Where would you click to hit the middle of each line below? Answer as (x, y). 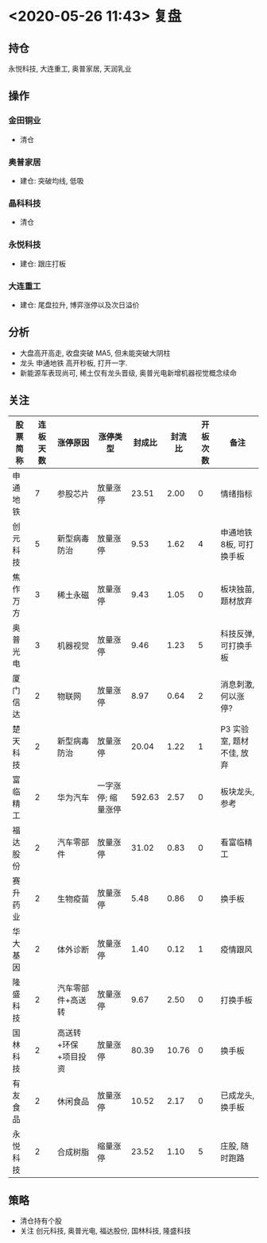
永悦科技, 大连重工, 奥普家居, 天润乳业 (70, 69)
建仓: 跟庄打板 (43, 264)
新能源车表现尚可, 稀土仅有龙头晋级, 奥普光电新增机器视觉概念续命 (128, 373)
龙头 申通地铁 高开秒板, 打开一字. (74, 363)
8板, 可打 (237, 544)
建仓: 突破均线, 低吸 (52, 180)
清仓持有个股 (41, 1221)
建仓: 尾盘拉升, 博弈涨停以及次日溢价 (79, 305)
